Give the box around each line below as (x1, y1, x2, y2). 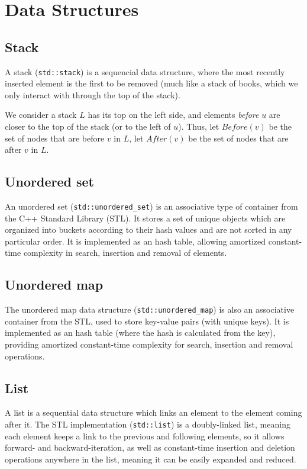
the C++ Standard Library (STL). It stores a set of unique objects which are (5, 211, 286, 224)
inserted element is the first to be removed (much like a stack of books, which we (5, 77, 298, 89)
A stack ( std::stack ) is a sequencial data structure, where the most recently (5, 65, 285, 78)
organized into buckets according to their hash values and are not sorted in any (5, 223, 292, 236)
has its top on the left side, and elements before (88, 108, 259, 121)
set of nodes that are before (5, 131, 105, 144)
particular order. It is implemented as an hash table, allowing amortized (5, 234, 266, 247)
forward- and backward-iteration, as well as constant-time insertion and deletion (5, 441, 295, 454)
